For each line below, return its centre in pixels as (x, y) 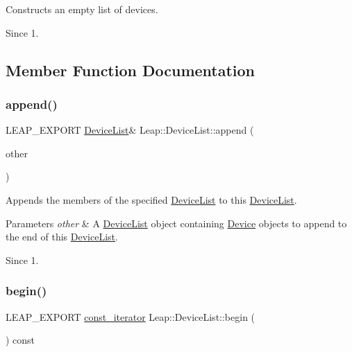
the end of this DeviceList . (62, 237)
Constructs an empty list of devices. (82, 9)
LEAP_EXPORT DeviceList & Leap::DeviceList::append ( (130, 130)
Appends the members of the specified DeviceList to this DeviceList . (151, 199)
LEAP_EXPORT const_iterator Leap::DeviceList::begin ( (131, 316)
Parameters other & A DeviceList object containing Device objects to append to (176, 223)
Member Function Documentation (131, 70)
